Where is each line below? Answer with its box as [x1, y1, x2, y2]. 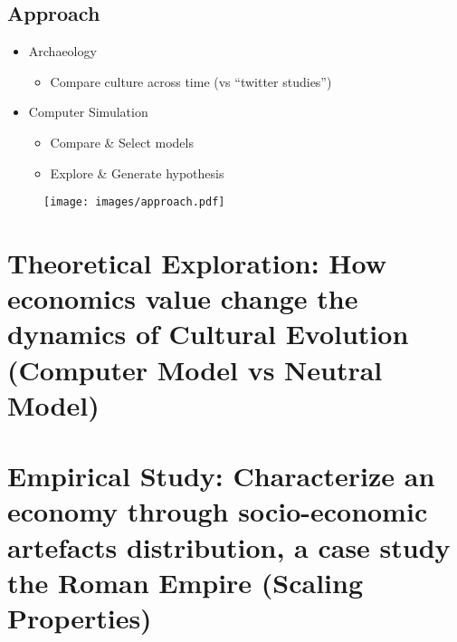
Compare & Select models [50, 132, 194, 151]
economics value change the [7, 280, 358, 317]
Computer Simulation [28, 102, 148, 121]
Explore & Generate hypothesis [50, 163, 224, 182]
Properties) [7, 599, 152, 636]
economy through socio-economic [7, 493, 428, 530]
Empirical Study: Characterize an [7, 457, 435, 494]
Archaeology [28, 42, 97, 61]
